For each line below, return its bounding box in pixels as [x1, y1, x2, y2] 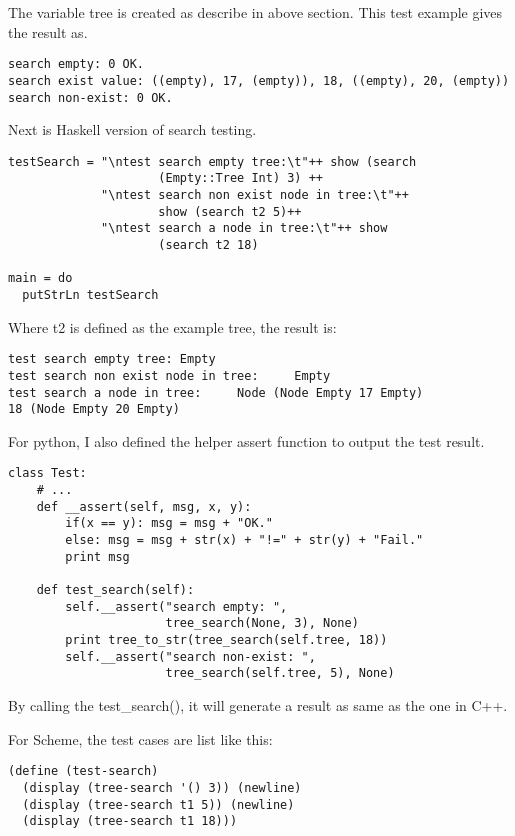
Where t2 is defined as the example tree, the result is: [8, 316, 337, 337]
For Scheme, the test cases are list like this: [8, 728, 273, 749]
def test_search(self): [36, 583, 195, 598]
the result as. [8, 21, 88, 42]
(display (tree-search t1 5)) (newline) [22, 797, 295, 812]
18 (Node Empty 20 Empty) [8, 402, 180, 417]
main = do [8, 271, 73, 286]
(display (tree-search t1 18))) [22, 814, 238, 829]
